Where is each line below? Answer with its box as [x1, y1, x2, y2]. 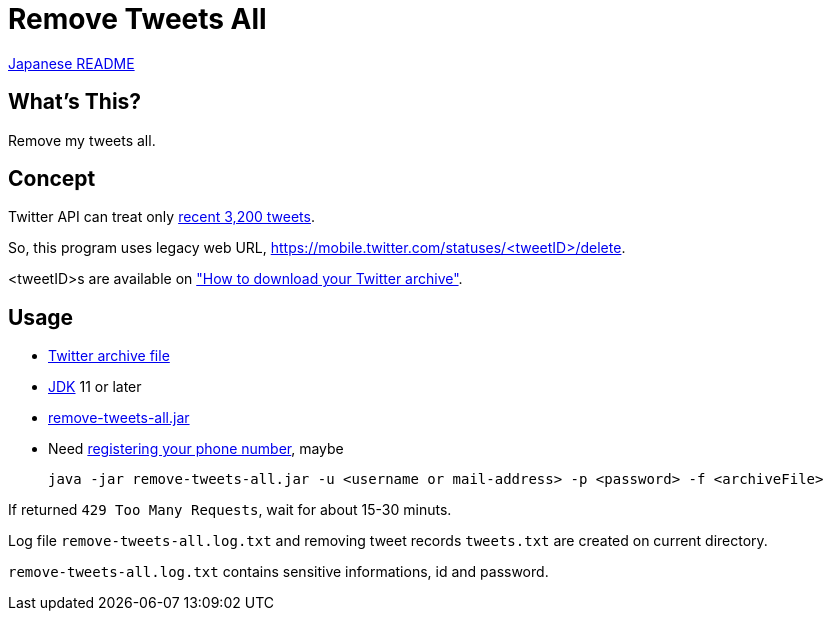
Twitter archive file [48, 347, 170, 365]
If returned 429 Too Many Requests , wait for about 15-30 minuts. [8, 501, 452, 519]
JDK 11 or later [48, 378, 142, 396]
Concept [8, 166, 96, 192]
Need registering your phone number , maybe [48, 440, 344, 458]
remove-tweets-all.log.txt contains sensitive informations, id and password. [8, 563, 549, 581]
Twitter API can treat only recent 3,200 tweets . [8, 208, 315, 226]
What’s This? [8, 89, 142, 115]
